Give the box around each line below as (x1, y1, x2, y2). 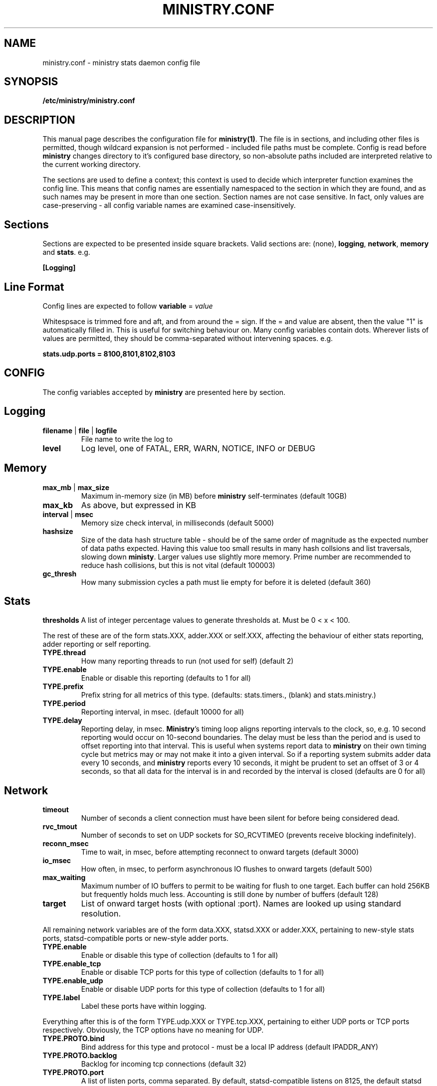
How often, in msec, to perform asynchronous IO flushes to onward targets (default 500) (81, 865, 373, 874)
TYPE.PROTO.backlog (42, 1051, 117, 1060)
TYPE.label (42, 993, 80, 1002)
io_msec (42, 856, 71, 865)
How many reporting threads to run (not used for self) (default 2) (81, 657, 294, 666)
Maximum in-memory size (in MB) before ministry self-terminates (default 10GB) (81, 491, 347, 500)
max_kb (42, 500, 73, 510)
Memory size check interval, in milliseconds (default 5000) (81, 518, 274, 527)
